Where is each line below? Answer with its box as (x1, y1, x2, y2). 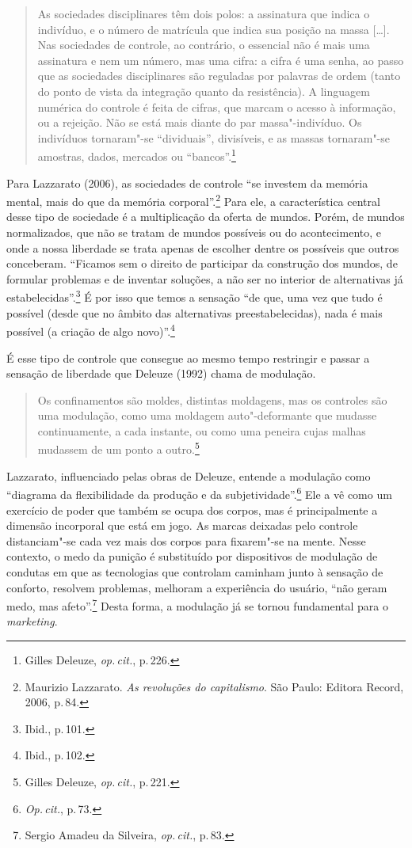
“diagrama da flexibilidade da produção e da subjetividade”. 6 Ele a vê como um (6, 484, 392, 502)
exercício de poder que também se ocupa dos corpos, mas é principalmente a (6, 501, 378, 518)
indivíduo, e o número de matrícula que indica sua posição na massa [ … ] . (37, 21, 390, 37)
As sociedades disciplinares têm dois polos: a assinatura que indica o (37, 6, 370, 21)
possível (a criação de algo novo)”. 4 (6, 321, 175, 339)
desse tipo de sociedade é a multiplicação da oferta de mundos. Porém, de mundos (6, 208, 405, 225)
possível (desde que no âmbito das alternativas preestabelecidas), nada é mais (6, 304, 383, 321)
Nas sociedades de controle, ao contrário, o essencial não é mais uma (37, 36, 370, 53)
